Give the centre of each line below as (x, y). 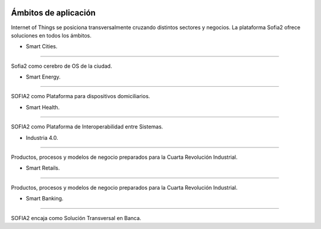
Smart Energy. (43, 77)
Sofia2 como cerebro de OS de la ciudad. (62, 66)
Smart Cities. (42, 46)
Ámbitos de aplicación (53, 13)
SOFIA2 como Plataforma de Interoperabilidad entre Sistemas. (87, 127)
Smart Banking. (45, 199)
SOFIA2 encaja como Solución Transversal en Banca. (76, 218)
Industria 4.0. (42, 137)
